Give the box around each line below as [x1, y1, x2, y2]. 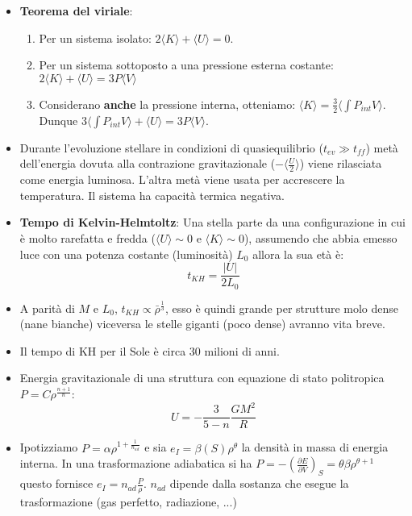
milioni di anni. [204, 342, 280, 359]
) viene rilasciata [299, 155, 382, 172]
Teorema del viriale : [19, 2, 133, 19]
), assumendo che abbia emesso [243, 229, 397, 246]
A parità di [19, 299, 75, 316]
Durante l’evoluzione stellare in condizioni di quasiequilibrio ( [19, 139, 323, 156]
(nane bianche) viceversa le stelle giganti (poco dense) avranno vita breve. [19, 315, 385, 332]
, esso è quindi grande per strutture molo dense [165, 299, 399, 316]
